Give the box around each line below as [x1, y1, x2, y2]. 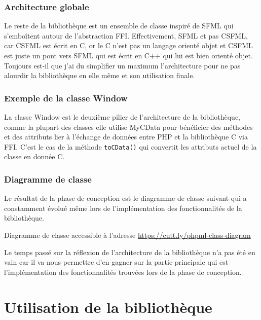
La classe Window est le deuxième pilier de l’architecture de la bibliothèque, [4, 112, 241, 122]
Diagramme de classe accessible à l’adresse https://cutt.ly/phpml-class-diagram [4, 230, 251, 240]
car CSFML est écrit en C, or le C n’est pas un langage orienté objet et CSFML [4, 40, 253, 51]
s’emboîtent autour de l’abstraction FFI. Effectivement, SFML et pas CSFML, [4, 30, 248, 41]
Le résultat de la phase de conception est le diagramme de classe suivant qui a [4, 193, 247, 203]
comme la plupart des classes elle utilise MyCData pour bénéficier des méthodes [4, 121, 253, 132]
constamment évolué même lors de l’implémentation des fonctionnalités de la [4, 202, 242, 213]
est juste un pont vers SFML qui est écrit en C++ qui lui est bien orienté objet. [4, 50, 253, 60]
